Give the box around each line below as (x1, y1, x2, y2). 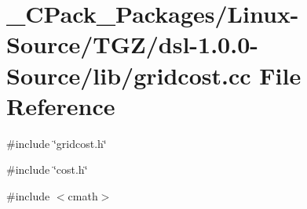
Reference (6, 89, 115, 121)
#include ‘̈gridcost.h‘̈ (6, 135, 107, 151)
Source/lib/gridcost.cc (6, 59, 251, 91)
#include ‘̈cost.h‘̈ (6, 161, 88, 178)
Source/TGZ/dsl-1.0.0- (6, 28, 258, 60)
